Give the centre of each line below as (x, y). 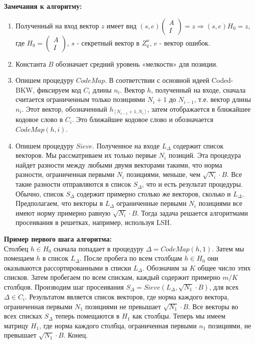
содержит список (198, 145)
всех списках (23, 316)
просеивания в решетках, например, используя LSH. (93, 222)
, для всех (224, 286)
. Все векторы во (213, 306)
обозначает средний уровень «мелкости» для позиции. (137, 63)
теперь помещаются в (87, 316)
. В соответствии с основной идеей (157, 80)
